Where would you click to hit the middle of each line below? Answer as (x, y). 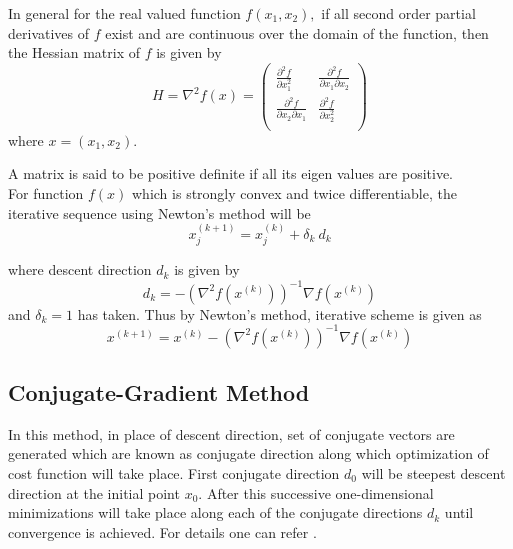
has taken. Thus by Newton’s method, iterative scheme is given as (279, 313)
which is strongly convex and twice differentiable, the (294, 193)
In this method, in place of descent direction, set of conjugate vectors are (231, 433)
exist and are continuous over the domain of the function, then (297, 32)
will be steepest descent (433, 473)
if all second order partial (398, 13)
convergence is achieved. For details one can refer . (162, 531)
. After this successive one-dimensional (316, 492)
